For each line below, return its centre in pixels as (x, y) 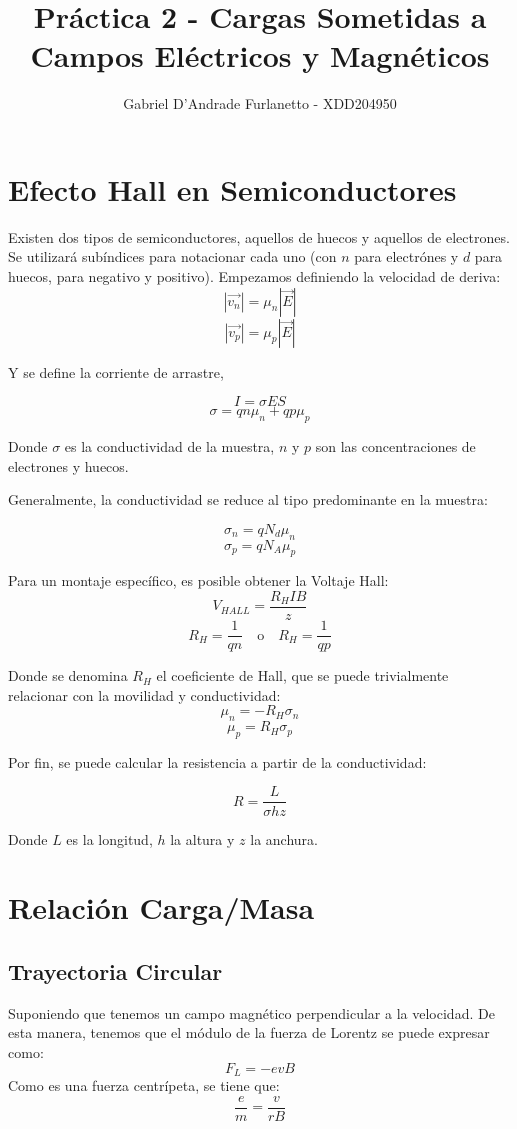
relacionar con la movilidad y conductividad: (144, 694)
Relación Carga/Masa (161, 907)
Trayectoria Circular (115, 970)
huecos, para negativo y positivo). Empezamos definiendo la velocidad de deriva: (254, 276)
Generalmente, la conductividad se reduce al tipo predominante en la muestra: (248, 499)
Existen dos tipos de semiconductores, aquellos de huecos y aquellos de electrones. (259, 236)
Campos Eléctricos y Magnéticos (260, 55)
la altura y (202, 838)
